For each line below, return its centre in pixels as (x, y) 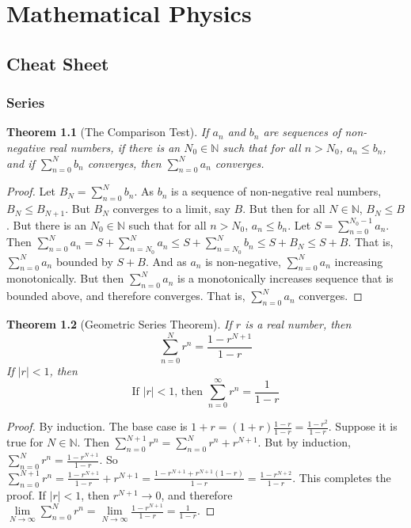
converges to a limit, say (171, 209)
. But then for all (284, 209)
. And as (166, 261)
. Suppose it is (363, 426)
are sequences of (302, 132)
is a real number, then (298, 324)
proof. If (26, 494)
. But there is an (47, 224)
